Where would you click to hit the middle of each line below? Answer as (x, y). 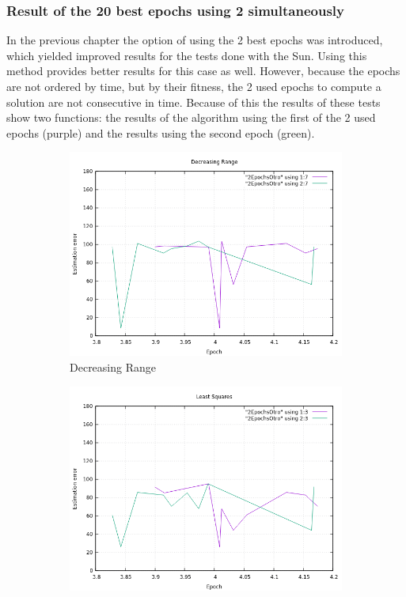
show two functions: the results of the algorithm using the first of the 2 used (191, 117)
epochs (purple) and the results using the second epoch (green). (161, 132)
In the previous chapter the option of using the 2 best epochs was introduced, (195, 40)
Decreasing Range (113, 367)
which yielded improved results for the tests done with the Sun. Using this (187, 55)
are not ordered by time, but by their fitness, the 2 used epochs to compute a (194, 86)
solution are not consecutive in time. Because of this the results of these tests (194, 102)
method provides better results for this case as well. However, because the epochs (203, 71)
